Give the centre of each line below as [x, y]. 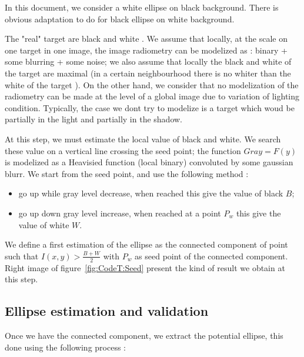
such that [22, 256]
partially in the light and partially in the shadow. [93, 119]
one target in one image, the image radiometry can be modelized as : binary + [146, 50]
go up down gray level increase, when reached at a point [120, 213]
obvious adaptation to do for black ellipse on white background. [120, 19]
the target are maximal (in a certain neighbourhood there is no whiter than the [148, 73]
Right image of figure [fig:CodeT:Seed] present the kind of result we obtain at [145, 267]
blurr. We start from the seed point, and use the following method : [127, 173]
